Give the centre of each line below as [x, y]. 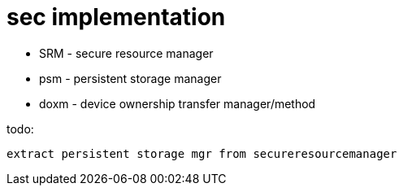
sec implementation [116, 17]
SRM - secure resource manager [126, 53]
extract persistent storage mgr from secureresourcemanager [202, 153]
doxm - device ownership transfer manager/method [178, 103]
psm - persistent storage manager [130, 78]
